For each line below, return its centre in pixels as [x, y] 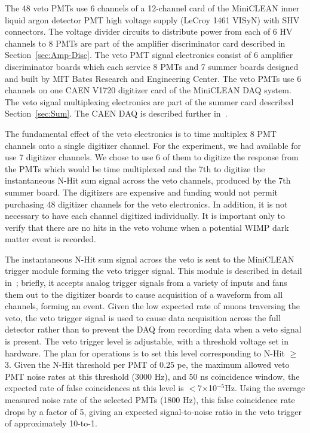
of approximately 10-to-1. [51, 423]
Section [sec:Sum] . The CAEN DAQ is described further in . [116, 113]
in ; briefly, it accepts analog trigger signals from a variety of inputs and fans [146, 283]
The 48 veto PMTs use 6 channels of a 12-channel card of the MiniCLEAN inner [152, 8]
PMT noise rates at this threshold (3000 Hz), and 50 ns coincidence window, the [152, 376]
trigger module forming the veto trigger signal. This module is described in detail [154, 271]
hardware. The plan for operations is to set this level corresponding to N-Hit [145, 353]
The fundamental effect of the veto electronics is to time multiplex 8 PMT [141, 133]
